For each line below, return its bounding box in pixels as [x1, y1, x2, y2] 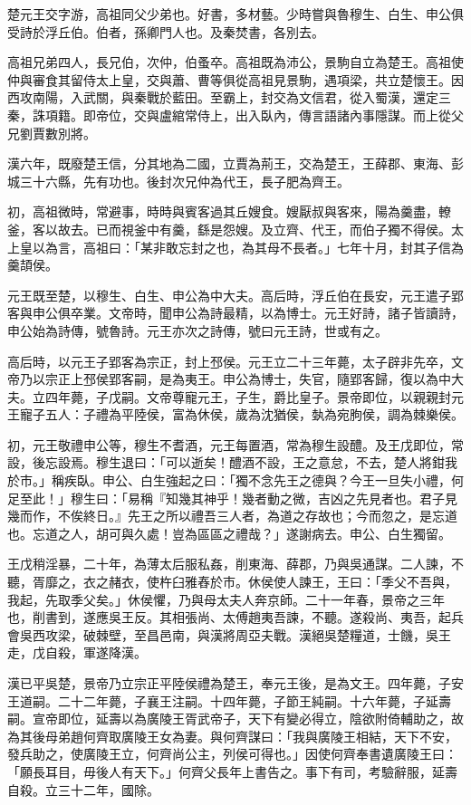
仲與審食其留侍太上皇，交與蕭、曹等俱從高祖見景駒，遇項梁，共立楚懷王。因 [7, 70, 464, 89]
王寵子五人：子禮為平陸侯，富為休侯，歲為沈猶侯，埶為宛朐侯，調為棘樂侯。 [7, 405, 464, 424]
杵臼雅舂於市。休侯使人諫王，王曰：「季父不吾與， [159, 572, 457, 591]
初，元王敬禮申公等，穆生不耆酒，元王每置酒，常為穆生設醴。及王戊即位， [7, 435, 451, 454]
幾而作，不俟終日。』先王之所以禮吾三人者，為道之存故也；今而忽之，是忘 [7, 506, 445, 525]
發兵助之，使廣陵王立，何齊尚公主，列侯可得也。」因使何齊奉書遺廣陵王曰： [7, 744, 457, 763]
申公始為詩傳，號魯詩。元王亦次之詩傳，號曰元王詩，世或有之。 [7, 321, 388, 340]
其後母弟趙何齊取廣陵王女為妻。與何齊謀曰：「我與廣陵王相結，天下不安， [19, 726, 457, 745]
